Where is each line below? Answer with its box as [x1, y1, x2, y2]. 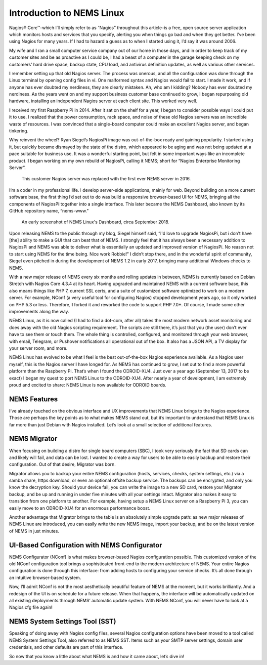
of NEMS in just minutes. [9, 528, 59, 534]
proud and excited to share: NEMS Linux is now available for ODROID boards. [9, 382, 167, 388]
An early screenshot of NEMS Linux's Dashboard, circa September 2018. [21, 219, 170, 225]
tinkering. [9, 128, 29, 134]
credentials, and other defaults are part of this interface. [9, 644, 124, 650]
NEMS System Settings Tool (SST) [9, 618, 116, 626]
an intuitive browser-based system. [9, 575, 81, 581]
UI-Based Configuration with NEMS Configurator [9, 541, 163, 549]
